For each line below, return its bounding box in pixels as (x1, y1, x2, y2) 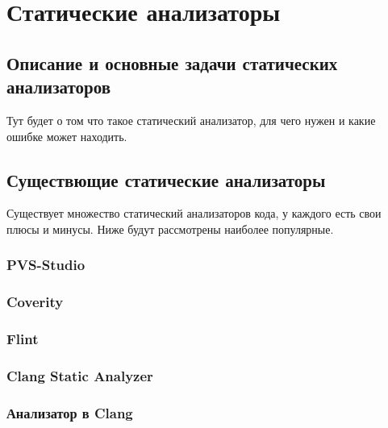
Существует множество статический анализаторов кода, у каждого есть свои (6, 205, 382, 222)
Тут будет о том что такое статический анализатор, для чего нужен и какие (6, 111, 376, 128)
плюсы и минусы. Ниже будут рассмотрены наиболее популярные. (6, 220, 334, 237)
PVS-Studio (6, 255, 86, 275)
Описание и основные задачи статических (6, 50, 338, 75)
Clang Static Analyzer (6, 366, 153, 385)
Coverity (6, 292, 64, 312)
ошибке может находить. (6, 127, 127, 144)
